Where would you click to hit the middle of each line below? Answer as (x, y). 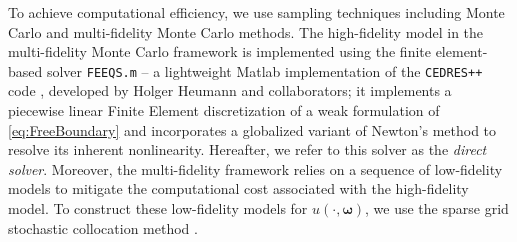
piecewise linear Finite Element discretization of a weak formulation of (224, 110)
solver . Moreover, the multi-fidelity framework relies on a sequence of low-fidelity (255, 168)
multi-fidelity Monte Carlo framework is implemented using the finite (219, 51)
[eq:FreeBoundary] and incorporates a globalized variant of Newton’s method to (252, 129)
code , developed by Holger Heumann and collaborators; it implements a (230, 90)
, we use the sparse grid (437, 208)
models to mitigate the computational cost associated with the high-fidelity (238, 188)
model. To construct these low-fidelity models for (158, 208)
